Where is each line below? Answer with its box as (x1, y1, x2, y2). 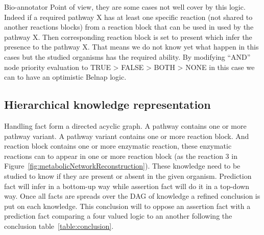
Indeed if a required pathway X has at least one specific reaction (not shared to (4, 11, 253, 22)
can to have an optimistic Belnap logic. (4, 72, 127, 82)
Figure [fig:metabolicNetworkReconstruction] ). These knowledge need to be (4, 160, 241, 171)
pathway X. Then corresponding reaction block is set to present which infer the (4, 31, 252, 42)
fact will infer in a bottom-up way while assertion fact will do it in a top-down (4, 180, 250, 191)
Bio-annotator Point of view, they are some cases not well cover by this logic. (4, 2, 246, 12)
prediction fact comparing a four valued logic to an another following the (4, 210, 232, 221)
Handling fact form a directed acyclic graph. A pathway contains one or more (4, 120, 247, 131)
